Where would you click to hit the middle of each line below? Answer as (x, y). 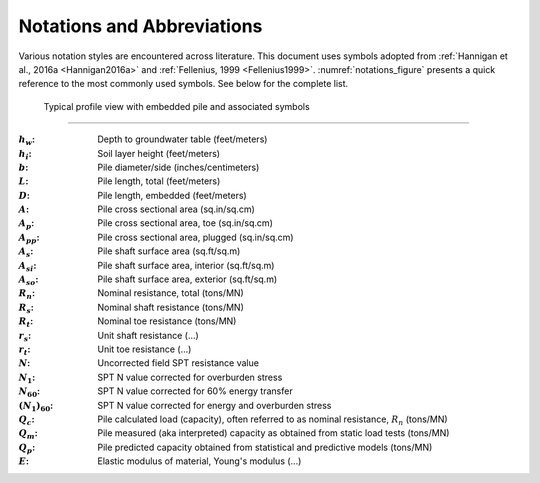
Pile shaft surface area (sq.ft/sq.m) (169, 251)
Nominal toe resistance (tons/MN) (167, 321)
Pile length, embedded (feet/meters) (172, 195)
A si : (27, 266)
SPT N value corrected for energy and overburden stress (214, 405)
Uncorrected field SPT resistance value (178, 363)
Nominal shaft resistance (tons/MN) (171, 307)
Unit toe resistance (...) (144, 349)
